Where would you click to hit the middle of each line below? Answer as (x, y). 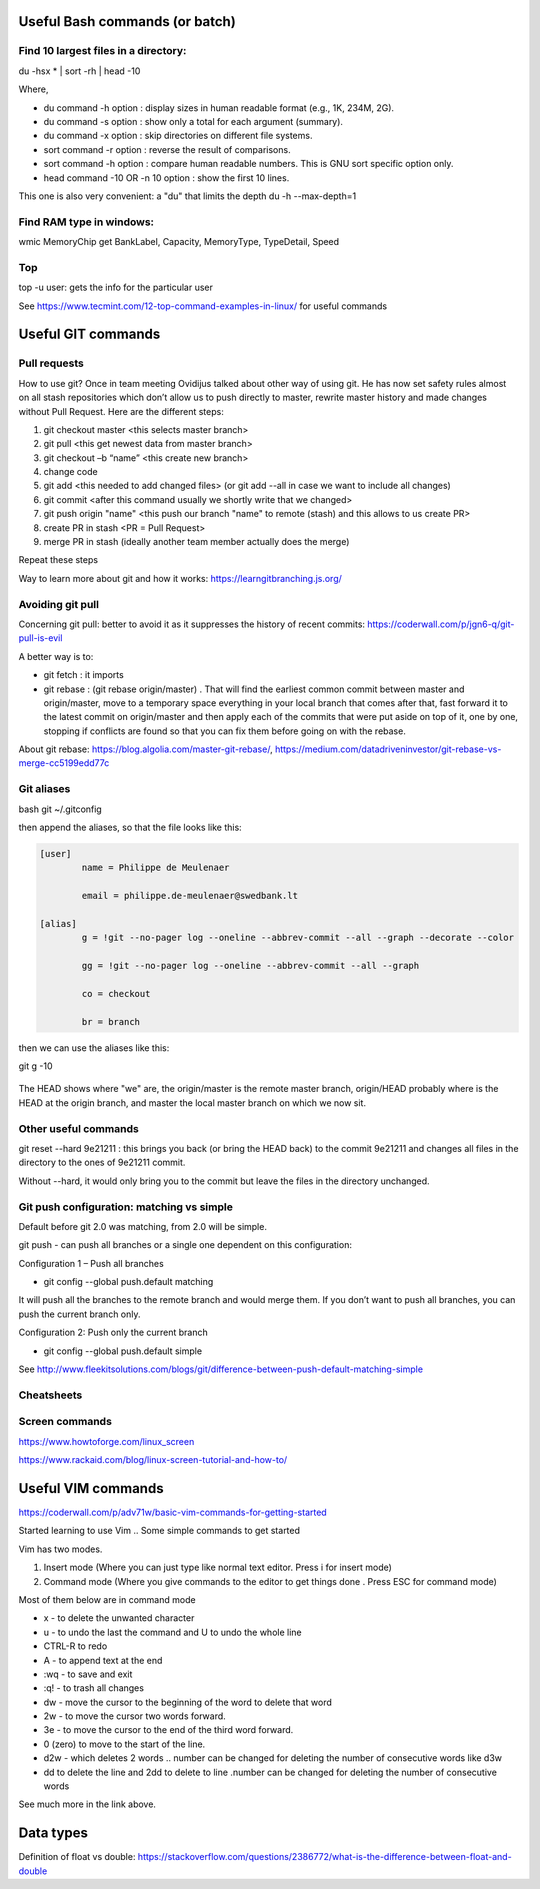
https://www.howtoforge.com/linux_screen (106, 1441)
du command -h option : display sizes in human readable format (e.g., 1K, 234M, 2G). (219, 107)
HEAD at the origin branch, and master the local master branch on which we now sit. (192, 1102)
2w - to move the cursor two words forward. (135, 1716)
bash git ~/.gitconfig (60, 809)
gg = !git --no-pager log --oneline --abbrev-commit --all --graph (250, 966)
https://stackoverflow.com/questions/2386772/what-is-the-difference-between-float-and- (324, 1857)
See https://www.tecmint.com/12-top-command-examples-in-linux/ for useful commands (203, 306)
